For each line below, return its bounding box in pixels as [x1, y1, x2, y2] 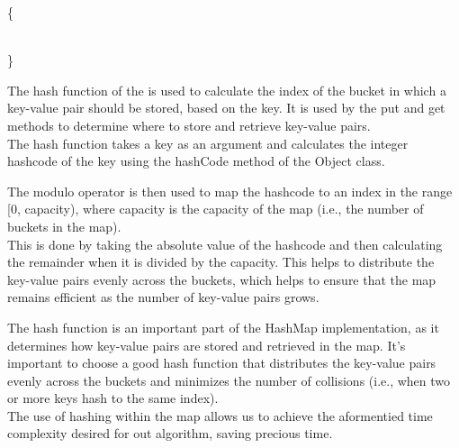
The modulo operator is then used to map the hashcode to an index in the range [7, 181, 453, 200]
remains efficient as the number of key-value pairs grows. [7, 288, 319, 306]
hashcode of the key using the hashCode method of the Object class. [7, 151, 385, 170]
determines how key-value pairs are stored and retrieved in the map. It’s [7, 335, 406, 354]
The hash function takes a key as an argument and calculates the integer [7, 133, 409, 152]
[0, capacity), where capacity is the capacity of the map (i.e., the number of [7, 199, 424, 218]
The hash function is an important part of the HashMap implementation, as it [7, 317, 439, 336]
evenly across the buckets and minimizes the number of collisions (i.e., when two [7, 370, 451, 389]
